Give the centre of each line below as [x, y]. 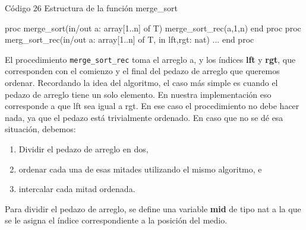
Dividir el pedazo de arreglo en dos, [83, 149]
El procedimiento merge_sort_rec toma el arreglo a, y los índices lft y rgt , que [150, 59]
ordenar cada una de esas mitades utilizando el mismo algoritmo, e [140, 169]
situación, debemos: [40, 129]
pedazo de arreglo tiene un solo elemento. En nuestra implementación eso [138, 94]
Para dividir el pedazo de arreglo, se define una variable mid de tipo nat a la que [153, 208]
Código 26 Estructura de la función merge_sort [92, 8]
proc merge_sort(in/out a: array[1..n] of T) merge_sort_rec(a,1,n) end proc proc [153, 28]
